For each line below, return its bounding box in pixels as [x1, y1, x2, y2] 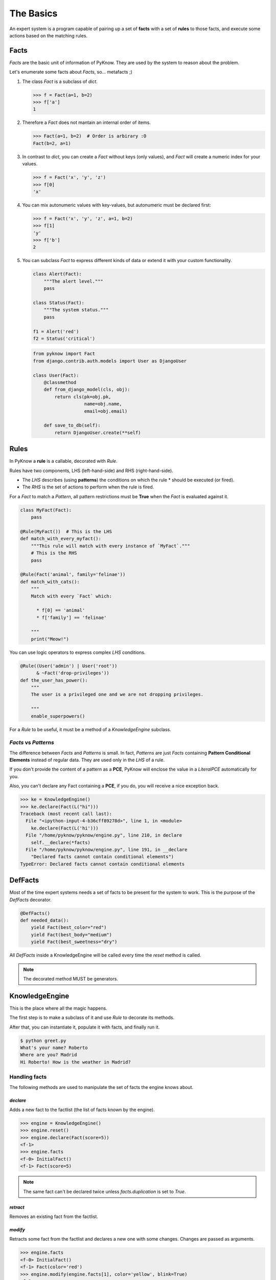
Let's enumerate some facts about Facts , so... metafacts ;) [9, 69, 133, 75]
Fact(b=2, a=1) [33, 140, 71, 146]
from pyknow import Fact [33, 351, 96, 357]
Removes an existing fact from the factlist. [9, 1213, 98, 1220]
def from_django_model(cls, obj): [43, 387, 130, 393]
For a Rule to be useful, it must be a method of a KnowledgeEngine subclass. [9, 726, 171, 732]
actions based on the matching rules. [9, 32, 88, 38]
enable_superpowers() [31, 713, 85, 719]
